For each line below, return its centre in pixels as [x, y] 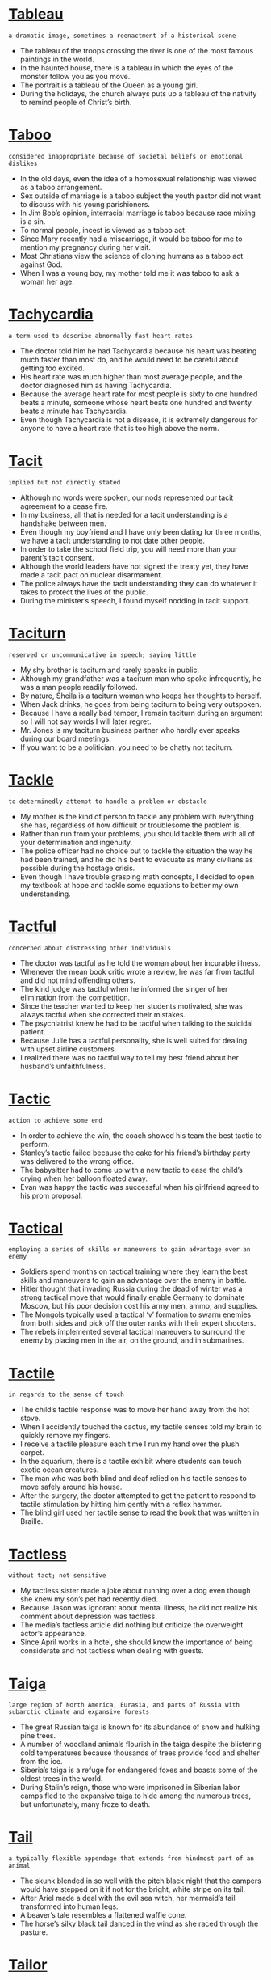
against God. [41, 264]
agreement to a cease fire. [64, 506]
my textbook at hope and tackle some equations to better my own [129, 885]
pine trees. [38, 1736]
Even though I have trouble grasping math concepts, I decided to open [137, 876]
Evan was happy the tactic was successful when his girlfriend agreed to [140, 1187]
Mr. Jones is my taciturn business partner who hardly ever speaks [130, 730]
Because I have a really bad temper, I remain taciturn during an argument [141, 713]
